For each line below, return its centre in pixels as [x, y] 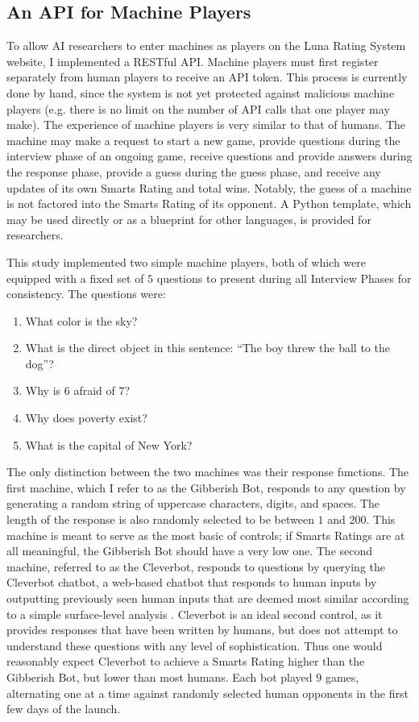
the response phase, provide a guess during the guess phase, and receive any [194, 171]
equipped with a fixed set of [75, 278]
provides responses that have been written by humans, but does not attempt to [202, 630]
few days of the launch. [64, 709]
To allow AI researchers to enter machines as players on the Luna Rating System [206, 46]
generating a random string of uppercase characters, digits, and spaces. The [193, 503]
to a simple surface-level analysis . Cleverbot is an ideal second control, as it [195, 614]
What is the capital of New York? [109, 444]
